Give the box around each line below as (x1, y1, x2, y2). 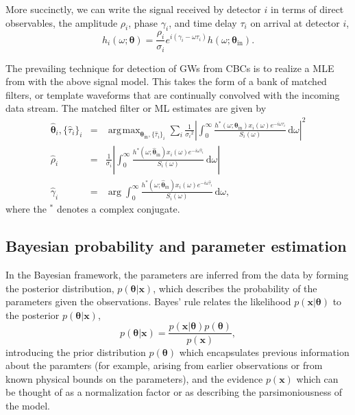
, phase (128, 15, 158, 29)
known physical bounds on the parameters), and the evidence (5, 371, 263, 386)
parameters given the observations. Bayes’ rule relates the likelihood (5, 294, 291, 309)
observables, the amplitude (5, 15, 118, 29)
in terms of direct (270, 2, 344, 16)
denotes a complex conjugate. (56, 202, 180, 216)
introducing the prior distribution (5, 344, 146, 359)
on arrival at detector (250, 15, 340, 29)
